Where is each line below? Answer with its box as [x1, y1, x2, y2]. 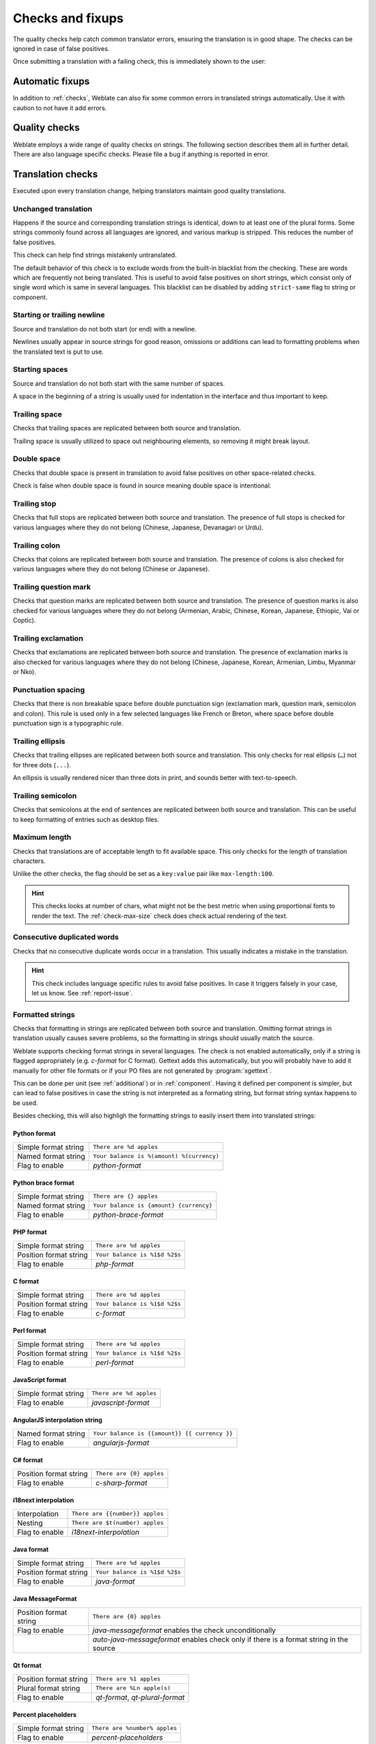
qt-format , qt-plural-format [95, 1692, 185, 1702]
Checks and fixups [13, 10, 124, 26]
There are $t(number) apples [71, 1519, 164, 1527]
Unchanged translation [13, 204, 93, 213]
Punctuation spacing [13, 684, 85, 694]
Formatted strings [13, 1009, 75, 1019]
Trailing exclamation [13, 633, 84, 643]
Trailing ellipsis [13, 736, 65, 746]
